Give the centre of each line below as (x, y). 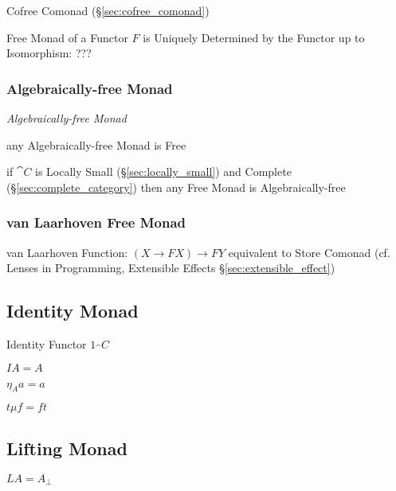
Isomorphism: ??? (49, 53)
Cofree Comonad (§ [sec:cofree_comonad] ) (108, 10)
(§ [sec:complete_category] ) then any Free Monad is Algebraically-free (176, 187)
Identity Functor (47, 343)
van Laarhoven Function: (67, 252)
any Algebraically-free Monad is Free (96, 144)
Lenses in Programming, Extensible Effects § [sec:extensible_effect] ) (171, 268)
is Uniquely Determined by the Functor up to (254, 37)
